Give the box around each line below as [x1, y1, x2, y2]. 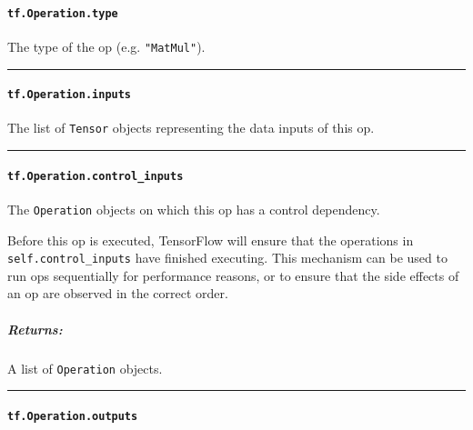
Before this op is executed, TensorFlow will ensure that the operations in [7, 230, 414, 249]
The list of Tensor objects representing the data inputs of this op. [7, 118, 375, 137]
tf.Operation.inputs [7, 88, 132, 102]
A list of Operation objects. [7, 358, 163, 377]
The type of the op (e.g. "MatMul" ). [7, 36, 206, 55]
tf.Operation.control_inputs [7, 169, 184, 183]
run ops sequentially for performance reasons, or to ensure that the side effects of [7, 265, 459, 285]
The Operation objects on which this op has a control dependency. [7, 199, 380, 218]
